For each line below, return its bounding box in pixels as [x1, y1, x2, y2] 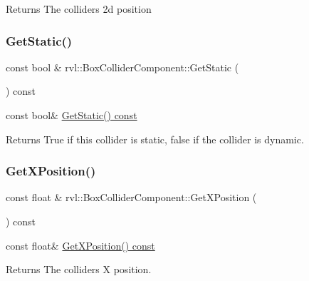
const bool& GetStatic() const [6, 108, 137, 122]
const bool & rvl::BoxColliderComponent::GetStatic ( [6, 59, 239, 74]
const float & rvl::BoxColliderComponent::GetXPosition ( [6, 190, 257, 205]
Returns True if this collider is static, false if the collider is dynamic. [6, 131, 304, 146]
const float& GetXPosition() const [6, 237, 155, 252]
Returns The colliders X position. [6, 262, 152, 277]
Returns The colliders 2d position [6, 1, 152, 16]
